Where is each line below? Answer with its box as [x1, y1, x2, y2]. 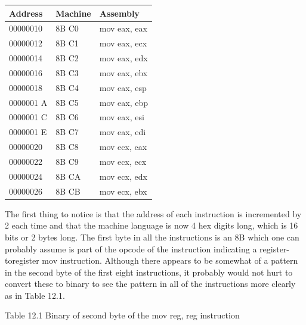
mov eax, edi [99, 126, 146, 138]
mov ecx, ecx [99, 155, 147, 167]
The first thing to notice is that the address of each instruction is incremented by [5, 207, 302, 220]
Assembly [99, 7, 140, 19]
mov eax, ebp [99, 96, 149, 108]
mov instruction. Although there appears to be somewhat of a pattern [42, 254, 298, 267]
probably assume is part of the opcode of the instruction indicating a [5, 242, 257, 255]
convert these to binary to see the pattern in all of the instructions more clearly [5, 277, 296, 290]
